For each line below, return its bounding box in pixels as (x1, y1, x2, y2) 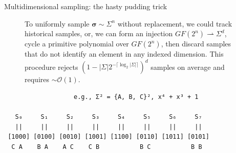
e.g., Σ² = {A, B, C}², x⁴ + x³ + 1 (74, 93, 199, 100)
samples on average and (151, 61, 225, 72)
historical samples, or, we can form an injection (25, 28, 173, 39)
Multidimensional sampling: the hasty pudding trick (4, 1, 167, 11)
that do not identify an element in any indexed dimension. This (25, 48, 224, 59)
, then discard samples (161, 38, 231, 49)
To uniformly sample (25, 18, 90, 29)
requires (25, 74, 49, 85)
